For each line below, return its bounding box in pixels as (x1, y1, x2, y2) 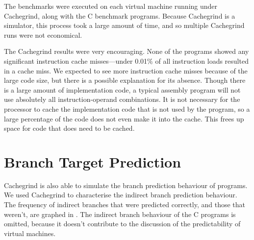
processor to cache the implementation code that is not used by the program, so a (4, 103, 250, 114)
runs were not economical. (4, 29, 82, 40)
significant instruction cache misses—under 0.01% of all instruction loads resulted (4, 55, 249, 66)
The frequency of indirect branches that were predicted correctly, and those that (4, 199, 245, 210)
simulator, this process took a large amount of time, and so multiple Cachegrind (4, 20, 245, 30)
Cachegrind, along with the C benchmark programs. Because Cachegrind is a (4, 10, 235, 21)
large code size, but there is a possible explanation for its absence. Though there (4, 75, 246, 85)
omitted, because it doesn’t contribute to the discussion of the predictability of (4, 218, 241, 229)
